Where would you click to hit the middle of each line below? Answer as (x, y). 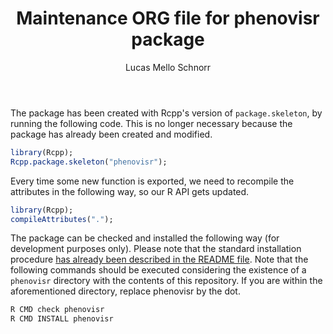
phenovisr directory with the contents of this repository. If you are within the (166, 281)
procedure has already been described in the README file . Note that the (159, 259)
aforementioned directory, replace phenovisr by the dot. (125, 291)
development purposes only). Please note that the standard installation (156, 249)
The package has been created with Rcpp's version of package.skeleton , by (166, 113)
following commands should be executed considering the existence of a (158, 270)
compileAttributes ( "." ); (62, 219)
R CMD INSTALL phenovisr (62, 319)
